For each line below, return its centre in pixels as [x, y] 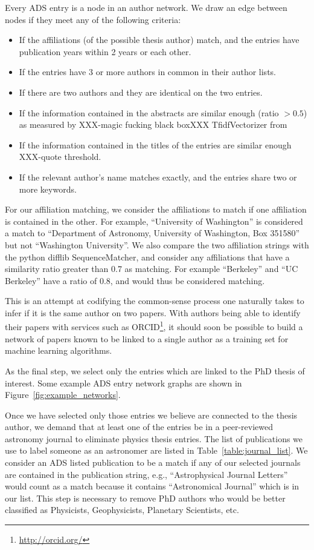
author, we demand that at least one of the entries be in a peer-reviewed [139, 427]
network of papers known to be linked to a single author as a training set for [147, 338]
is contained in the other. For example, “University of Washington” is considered [154, 221]
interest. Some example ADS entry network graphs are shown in [123, 383]
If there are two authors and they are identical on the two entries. [141, 92]
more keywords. [48, 189]
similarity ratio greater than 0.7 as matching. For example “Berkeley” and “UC [152, 269]
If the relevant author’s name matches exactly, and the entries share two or [158, 177]
